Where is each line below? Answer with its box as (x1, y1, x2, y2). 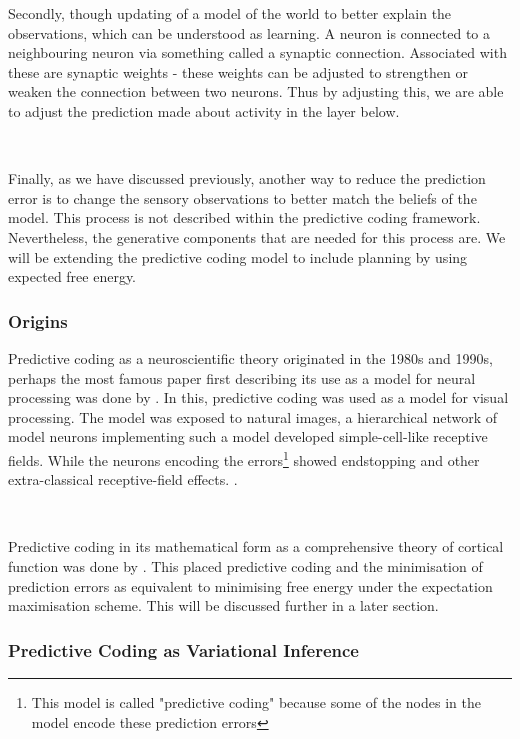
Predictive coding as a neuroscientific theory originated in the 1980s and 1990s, (8, 347, 493, 368)
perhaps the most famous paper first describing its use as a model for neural (8, 367, 476, 388)
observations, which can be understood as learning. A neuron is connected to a (8, 22, 490, 43)
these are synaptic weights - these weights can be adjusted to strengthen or (8, 61, 468, 82)
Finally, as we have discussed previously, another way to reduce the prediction (8, 168, 486, 189)
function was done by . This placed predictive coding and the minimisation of (8, 555, 483, 576)
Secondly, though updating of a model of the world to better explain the (8, 3, 452, 23)
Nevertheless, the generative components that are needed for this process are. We (8, 226, 506, 247)
